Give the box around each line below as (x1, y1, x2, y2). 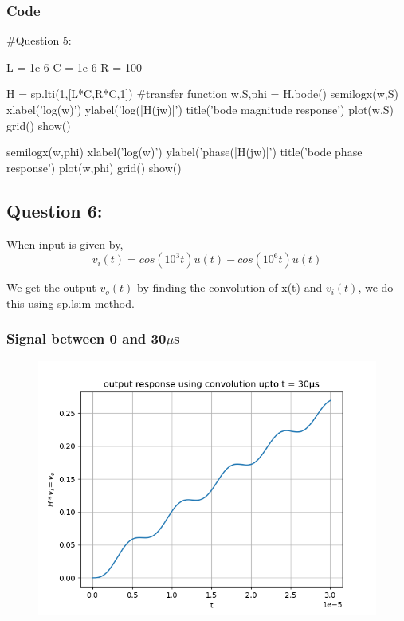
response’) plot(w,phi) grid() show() (6, 159, 182, 175)
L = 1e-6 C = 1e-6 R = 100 (6, 58, 142, 75)
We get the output (6, 279, 96, 296)
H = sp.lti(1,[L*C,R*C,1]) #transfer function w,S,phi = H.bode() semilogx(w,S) (6, 85, 398, 102)
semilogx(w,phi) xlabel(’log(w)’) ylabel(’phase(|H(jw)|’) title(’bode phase (6, 143, 363, 160)
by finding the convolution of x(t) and (136, 279, 323, 296)
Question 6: (6, 198, 103, 222)
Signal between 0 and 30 (6, 328, 167, 348)
